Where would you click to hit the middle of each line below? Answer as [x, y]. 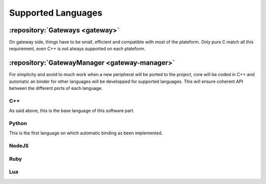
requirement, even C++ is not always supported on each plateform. [77, 49]
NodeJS [19, 146]
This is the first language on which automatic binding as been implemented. [86, 133]
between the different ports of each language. [56, 88]
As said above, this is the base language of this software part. [72, 111]
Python [18, 124]
